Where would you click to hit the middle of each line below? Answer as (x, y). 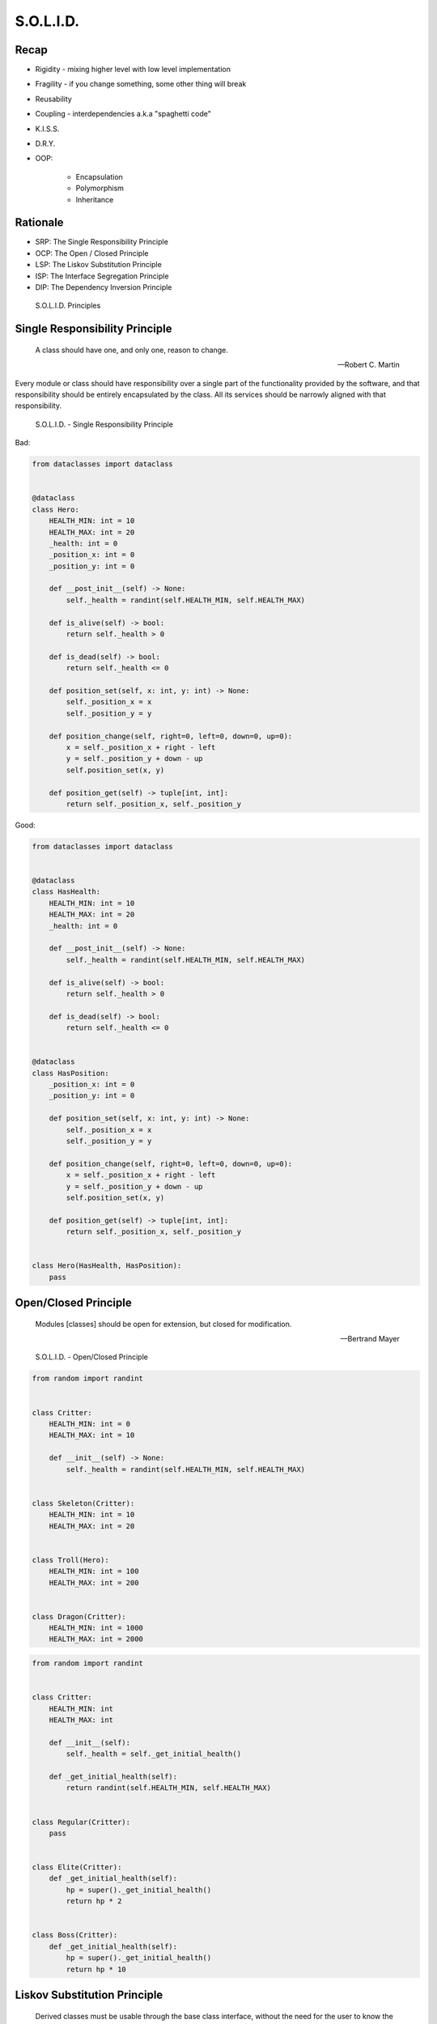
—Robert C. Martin (368, 365)
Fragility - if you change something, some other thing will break (141, 84)
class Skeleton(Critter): (83, 1503)
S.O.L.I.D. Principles (68, 306)
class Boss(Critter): (75, 1935)
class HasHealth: (66, 892)
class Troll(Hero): (70, 1560)
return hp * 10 (96, 1969)
